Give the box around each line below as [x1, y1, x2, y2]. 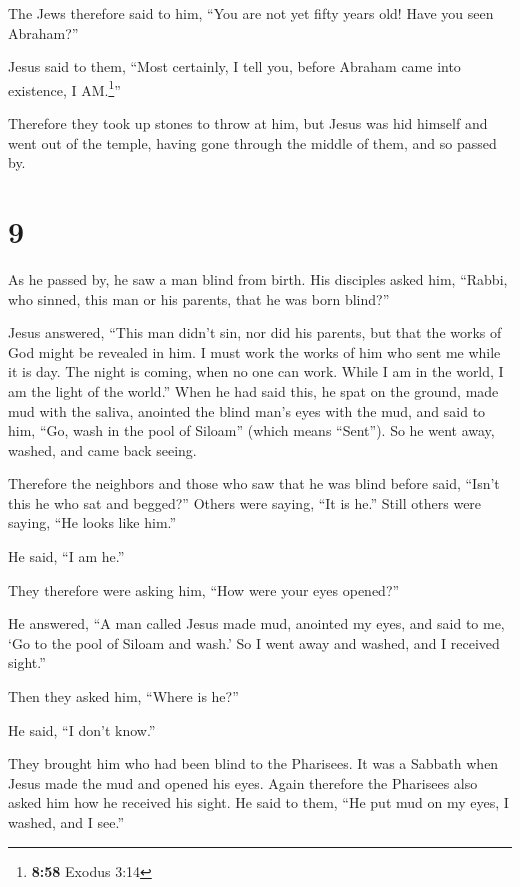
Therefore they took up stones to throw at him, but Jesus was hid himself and [8, 113, 488, 134]
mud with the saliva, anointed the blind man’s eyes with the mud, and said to [8, 400, 486, 421]
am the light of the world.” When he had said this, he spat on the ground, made [8, 380, 499, 401]
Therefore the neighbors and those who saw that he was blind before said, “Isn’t [8, 473, 500, 494]
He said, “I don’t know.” [8, 719, 156, 740]
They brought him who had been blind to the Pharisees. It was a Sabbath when [8, 753, 499, 774]
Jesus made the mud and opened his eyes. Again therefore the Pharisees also [8, 772, 478, 793]
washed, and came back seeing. [8, 439, 197, 460]
